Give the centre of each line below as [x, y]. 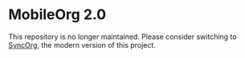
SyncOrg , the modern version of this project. [82, 44]
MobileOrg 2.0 [57, 15]
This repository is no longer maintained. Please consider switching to [122, 37]
